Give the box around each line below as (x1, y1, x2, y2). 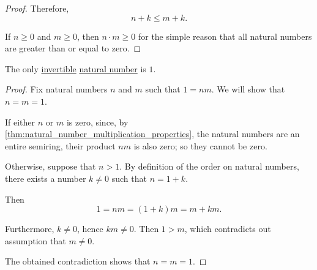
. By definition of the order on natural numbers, (119, 160, 299, 173)
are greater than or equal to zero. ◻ (5, 42, 141, 54)
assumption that (5, 234, 66, 247)
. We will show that (211, 83, 285, 96)
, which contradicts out (184, 222, 271, 235)
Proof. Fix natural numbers (5, 83, 108, 96)
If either (5, 115, 35, 128)
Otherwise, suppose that (5, 160, 96, 173)
